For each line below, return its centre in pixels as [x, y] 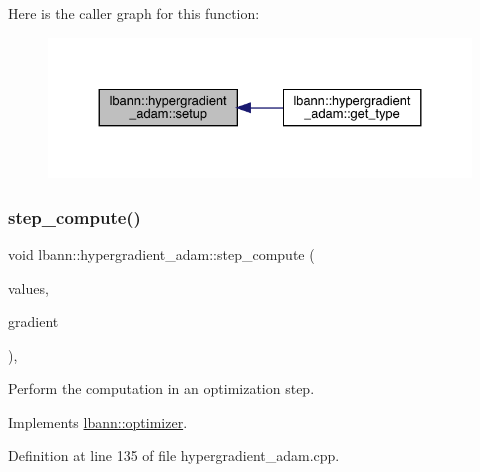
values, [28, 287]
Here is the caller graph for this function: [134, 13]
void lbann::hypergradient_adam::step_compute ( [161, 253]
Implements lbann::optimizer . [98, 421]
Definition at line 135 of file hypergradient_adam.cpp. [174, 455]
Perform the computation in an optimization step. [161, 388]
